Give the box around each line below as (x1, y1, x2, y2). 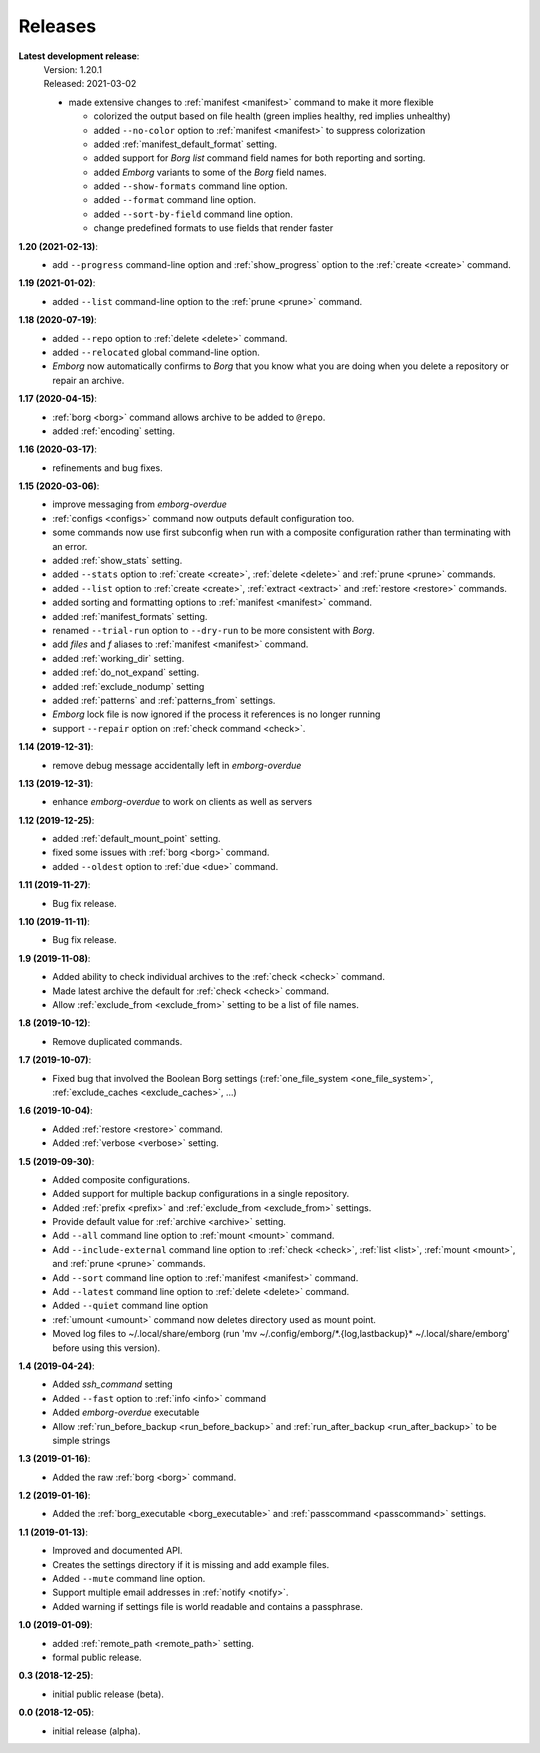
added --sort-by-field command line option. (93, 208, 294, 220)
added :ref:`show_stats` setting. (52, 555, 183, 567)
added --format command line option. (93, 194, 257, 206)
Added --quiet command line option (52, 1300, 209, 1312)
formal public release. (52, 1651, 142, 1663)
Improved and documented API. (52, 1545, 184, 1557)
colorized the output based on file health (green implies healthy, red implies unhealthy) (93, 110, 451, 122)
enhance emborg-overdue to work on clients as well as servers (52, 796, 313, 808)
